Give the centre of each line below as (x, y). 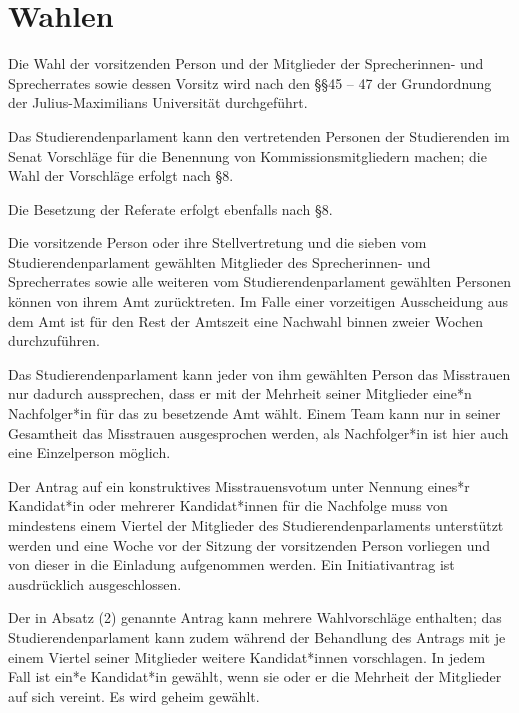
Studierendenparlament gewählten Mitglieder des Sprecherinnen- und (219, 261)
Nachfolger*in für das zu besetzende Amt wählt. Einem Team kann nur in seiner (254, 413)
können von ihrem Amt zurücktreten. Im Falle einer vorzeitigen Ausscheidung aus (258, 301)
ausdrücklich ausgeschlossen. (95, 583)
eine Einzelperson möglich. (89, 452)
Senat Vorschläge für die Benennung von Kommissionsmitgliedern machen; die (247, 155)
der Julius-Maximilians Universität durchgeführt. (158, 102)
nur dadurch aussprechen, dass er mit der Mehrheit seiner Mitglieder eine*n (240, 393)
